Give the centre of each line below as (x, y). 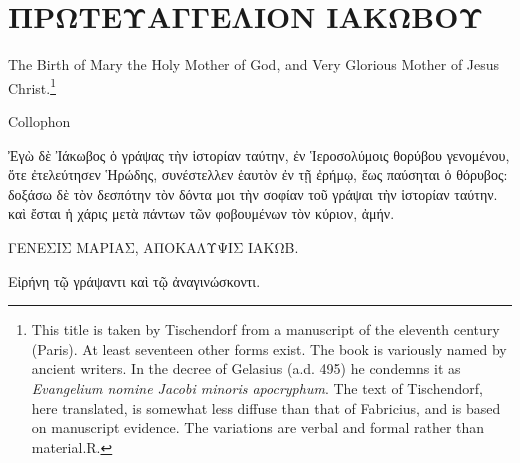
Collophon (39, 120)
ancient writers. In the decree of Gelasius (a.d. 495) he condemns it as (246, 368)
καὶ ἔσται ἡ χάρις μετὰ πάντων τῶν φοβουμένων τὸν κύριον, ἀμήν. (201, 213)
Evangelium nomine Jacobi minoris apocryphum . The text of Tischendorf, (257, 387)
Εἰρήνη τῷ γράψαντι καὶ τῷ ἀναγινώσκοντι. (134, 280)
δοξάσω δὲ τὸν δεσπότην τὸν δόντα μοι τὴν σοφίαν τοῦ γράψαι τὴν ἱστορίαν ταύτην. (253, 193)
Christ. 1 (32, 86)
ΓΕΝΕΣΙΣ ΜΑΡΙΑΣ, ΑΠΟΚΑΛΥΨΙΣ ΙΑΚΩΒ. (153, 246)
